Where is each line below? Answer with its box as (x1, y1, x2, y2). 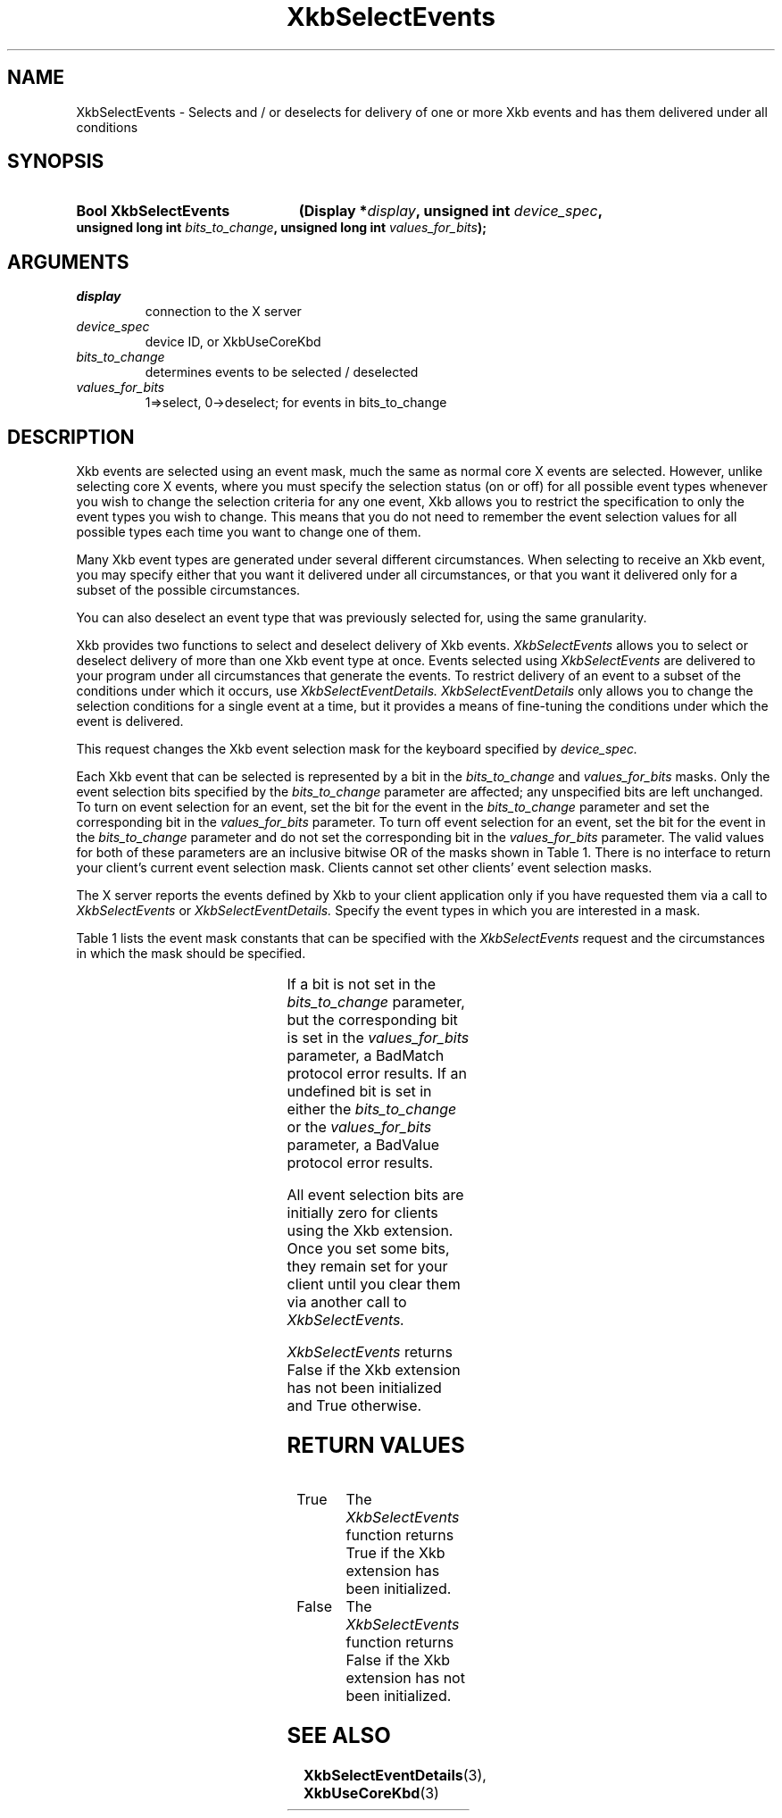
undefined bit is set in (287, 1082, 432, 1101)
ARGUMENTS (7, 250, 129, 273)
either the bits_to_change (287, 1100, 457, 1119)
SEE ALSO (287, 1722, 391, 1748)
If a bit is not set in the (287, 975, 437, 994)
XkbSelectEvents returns (287, 1343, 453, 1362)
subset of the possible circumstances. (76, 582, 301, 598)
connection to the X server (145, 304, 302, 320)
